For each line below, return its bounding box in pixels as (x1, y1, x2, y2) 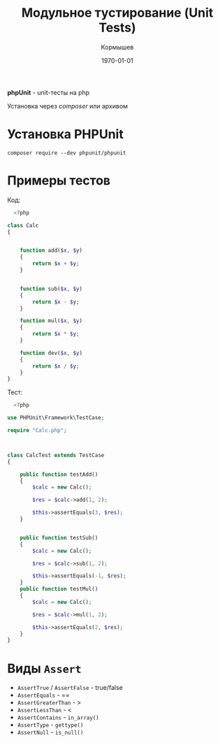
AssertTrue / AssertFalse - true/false (17, 684, 124, 692)
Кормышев (101, 43, 134, 51)
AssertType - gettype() (17, 721, 84, 729)
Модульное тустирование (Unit (21, 5, 214, 21)
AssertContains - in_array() (17, 713, 99, 721)
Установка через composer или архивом (7, 101, 128, 110)
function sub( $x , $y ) (20, 285, 82, 292)
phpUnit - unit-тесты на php (7, 88, 90, 96)
